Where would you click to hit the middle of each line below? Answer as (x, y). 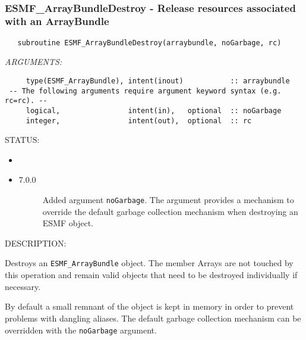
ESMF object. (68, 223)
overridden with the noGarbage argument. (81, 330)
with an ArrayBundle (57, 21)
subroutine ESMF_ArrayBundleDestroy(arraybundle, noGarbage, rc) (149, 43)
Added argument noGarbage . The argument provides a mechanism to (168, 200)
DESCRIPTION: (36, 243)
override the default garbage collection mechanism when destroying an (170, 211)
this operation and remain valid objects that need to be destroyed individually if (151, 275)
